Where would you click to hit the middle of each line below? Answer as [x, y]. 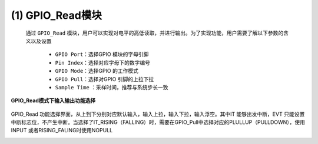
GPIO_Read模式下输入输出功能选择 [53, 101]
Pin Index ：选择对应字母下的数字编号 [102, 62]
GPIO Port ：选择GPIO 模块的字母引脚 [102, 54]
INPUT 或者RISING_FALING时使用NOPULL [62, 130]
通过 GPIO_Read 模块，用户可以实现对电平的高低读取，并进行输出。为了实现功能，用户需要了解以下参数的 [155, 33]
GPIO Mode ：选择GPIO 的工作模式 [97, 71]
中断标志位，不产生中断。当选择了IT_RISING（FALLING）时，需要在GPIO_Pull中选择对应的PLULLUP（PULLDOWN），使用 [158, 122]
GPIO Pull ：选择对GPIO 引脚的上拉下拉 [105, 79]
